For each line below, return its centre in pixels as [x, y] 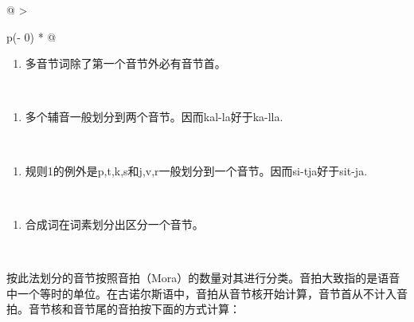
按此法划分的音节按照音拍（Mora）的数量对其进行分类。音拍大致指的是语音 [203, 277]
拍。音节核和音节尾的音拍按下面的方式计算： [123, 309]
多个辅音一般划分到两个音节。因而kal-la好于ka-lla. [154, 117]
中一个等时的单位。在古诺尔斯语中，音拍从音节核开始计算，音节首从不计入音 [207, 293]
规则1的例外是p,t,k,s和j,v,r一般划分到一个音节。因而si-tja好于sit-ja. [196, 170]
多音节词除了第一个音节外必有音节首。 [125, 63]
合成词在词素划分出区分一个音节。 [114, 224]
